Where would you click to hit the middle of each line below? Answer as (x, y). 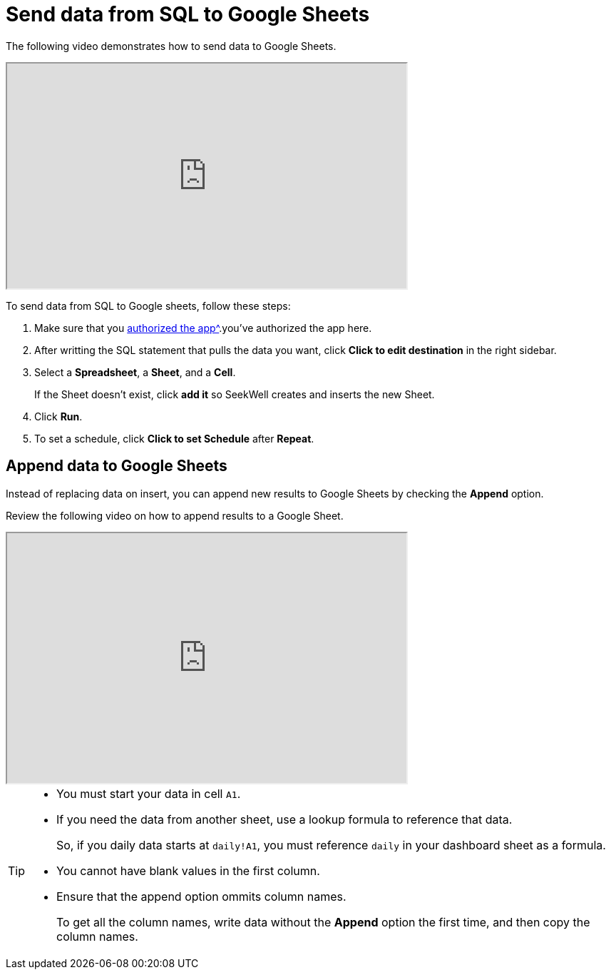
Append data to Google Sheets (117, 466)
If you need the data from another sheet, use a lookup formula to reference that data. (284, 819)
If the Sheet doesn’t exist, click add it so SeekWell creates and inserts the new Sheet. (235, 394)
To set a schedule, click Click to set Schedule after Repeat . (174, 438)
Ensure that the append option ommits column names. (201, 896)
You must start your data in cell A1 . (149, 793)
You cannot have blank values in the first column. (188, 870)
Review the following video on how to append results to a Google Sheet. (175, 515)
